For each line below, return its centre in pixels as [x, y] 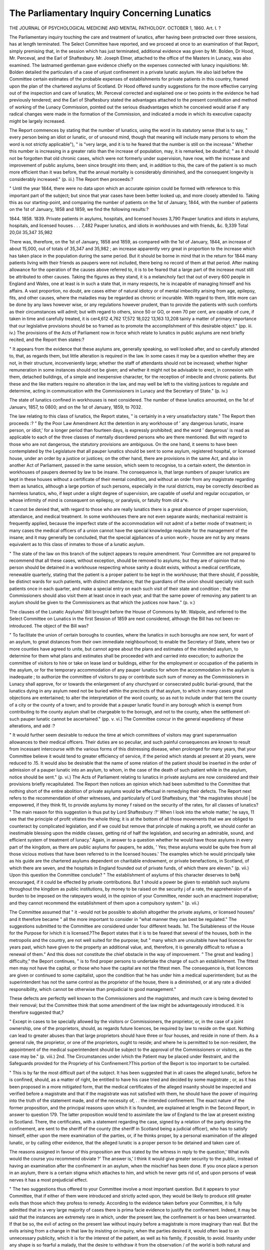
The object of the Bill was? [61, 625]
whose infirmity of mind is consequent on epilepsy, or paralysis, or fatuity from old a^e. [99, 500]
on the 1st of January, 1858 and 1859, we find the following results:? [79, 209]
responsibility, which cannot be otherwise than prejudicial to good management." [93, 989]
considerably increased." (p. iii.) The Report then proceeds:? [71, 179]
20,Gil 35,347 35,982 [31, 232]
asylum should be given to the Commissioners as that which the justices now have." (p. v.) [102, 602]
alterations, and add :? [32, 726]
